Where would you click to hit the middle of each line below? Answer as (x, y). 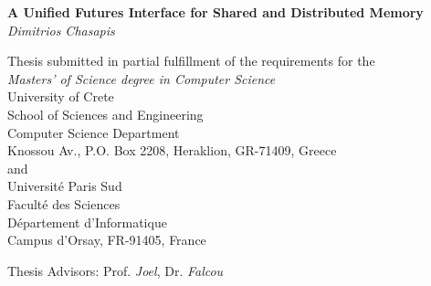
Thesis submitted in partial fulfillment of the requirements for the (191, 61)
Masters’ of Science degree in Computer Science (142, 78)
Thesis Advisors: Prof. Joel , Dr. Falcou (116, 270)
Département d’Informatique (87, 222)
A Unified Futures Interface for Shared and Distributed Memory (215, 12)
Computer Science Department (94, 132)
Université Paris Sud (65, 186)
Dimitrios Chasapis (61, 30)
